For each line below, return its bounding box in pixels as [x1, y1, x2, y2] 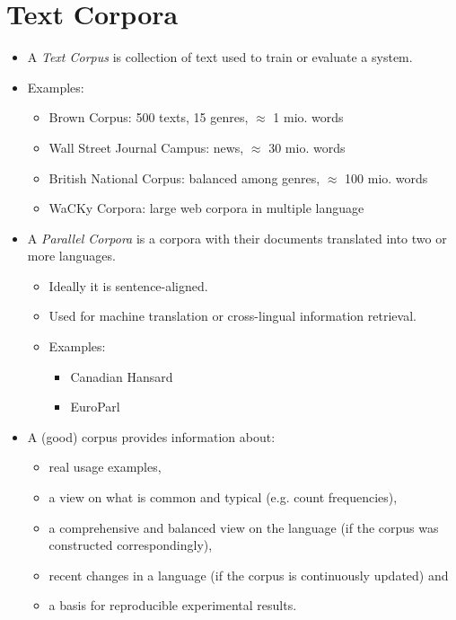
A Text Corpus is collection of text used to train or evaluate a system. [27, 48, 413, 66]
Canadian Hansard [70, 367, 173, 385]
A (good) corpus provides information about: [27, 427, 276, 446]
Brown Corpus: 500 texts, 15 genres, [48, 108, 249, 127]
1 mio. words [273, 108, 344, 127]
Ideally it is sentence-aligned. [48, 276, 208, 295]
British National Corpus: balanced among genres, [48, 168, 320, 187]
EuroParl [70, 397, 120, 416]
